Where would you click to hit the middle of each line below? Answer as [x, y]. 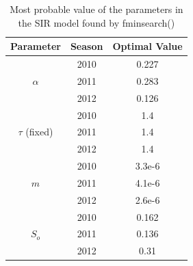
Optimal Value [147, 46]
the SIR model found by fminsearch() [96, 22]
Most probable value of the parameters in [96, 9]
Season [87, 46]
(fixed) [39, 132]
